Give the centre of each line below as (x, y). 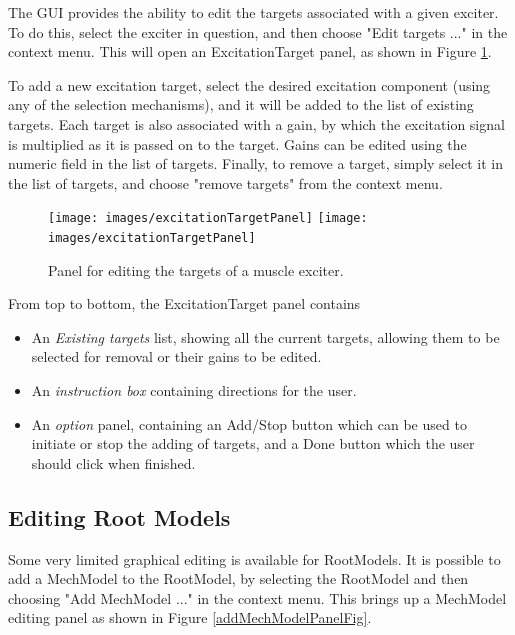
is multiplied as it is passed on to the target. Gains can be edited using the (237, 143)
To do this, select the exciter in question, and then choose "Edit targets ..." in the (258, 31)
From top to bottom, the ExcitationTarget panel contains (184, 303)
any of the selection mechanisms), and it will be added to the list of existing (241, 104)
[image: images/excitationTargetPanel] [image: (208, 218)
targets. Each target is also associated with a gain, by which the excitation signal (256, 123)
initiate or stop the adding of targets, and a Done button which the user (253, 443)
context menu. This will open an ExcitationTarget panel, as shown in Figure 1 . (250, 51)
